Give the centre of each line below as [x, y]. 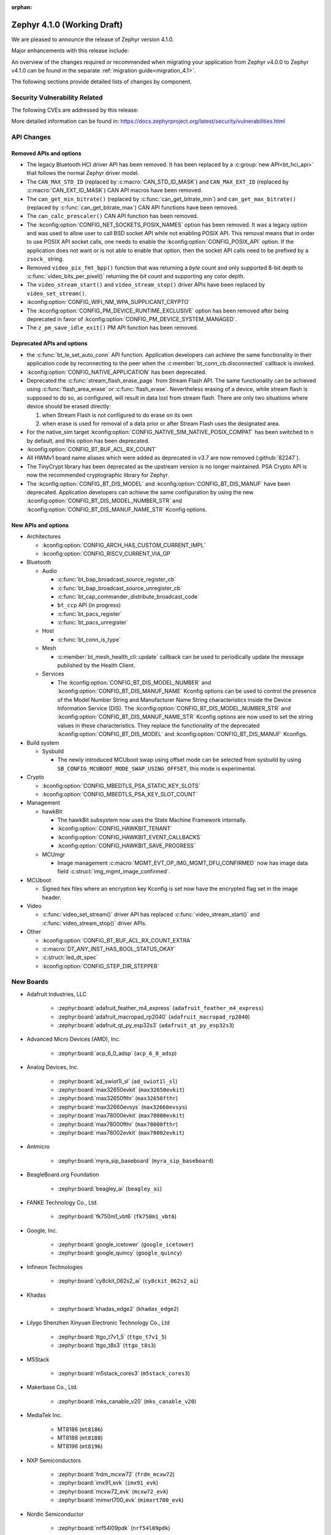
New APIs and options [40, 525]
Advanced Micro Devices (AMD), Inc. [74, 1039]
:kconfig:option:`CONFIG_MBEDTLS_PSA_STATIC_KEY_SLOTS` [121, 785]
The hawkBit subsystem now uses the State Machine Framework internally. [152, 820]
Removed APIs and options [47, 153]
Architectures [44, 537]
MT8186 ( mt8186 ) [80, 1429]
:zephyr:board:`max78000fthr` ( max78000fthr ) [117, 1124]
